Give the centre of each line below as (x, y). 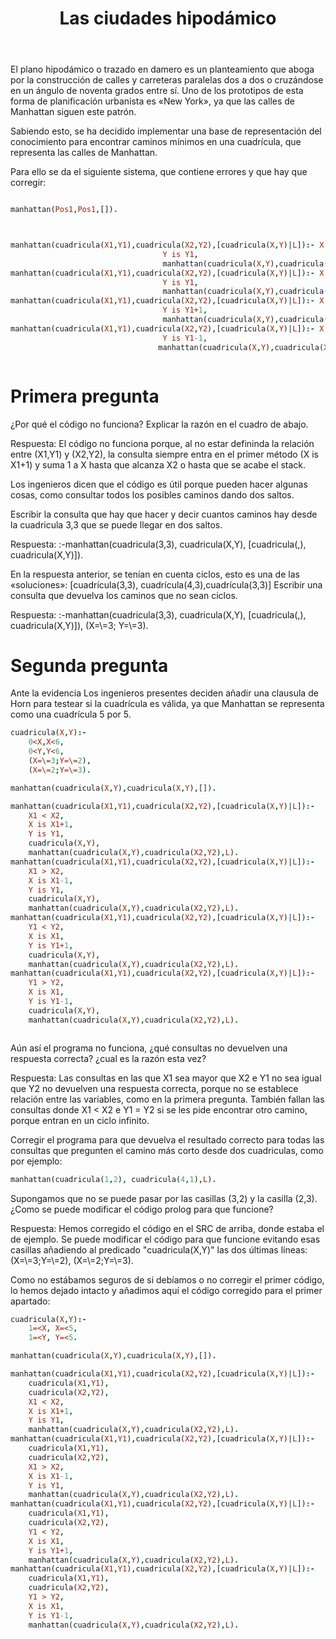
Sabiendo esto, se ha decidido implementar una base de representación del (166, 131)
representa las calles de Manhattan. (84, 153)
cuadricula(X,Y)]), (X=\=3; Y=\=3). (79, 625)
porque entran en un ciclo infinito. (80, 1120)
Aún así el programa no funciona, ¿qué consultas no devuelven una (149, 1048)
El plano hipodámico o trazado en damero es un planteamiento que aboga (162, 69)
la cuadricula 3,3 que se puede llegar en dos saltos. (116, 524)
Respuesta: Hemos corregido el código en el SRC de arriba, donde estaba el (167, 1228)
